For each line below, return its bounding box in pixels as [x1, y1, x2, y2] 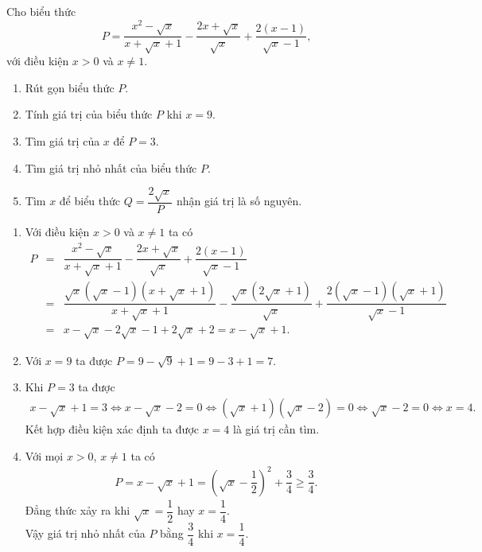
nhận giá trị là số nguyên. [176, 192, 302, 209]
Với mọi [25, 447, 64, 464]
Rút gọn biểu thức [25, 79, 115, 95]
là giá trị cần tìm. [232, 421, 320, 437]
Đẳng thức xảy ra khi [25, 502, 130, 519]
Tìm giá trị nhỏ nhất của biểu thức [25, 159, 197, 176]
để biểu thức [59, 192, 121, 209]
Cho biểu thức [6, 3, 76, 19]
